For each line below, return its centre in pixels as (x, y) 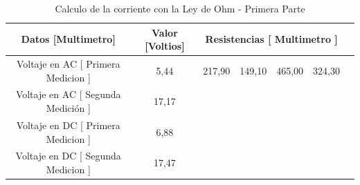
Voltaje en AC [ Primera (68, 64)
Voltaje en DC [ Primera (68, 125)
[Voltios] (165, 46)
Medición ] (68, 108)
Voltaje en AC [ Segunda (68, 94)
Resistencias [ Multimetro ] (271, 39)
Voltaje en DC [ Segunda (68, 156)
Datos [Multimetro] (68, 39)
